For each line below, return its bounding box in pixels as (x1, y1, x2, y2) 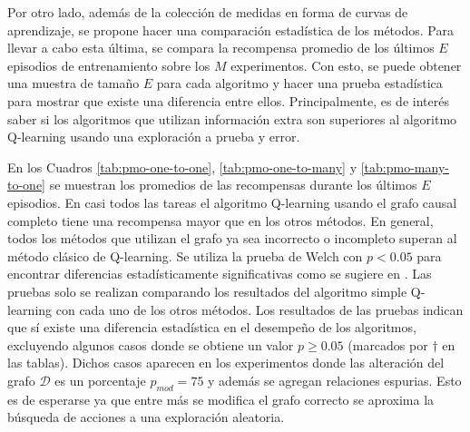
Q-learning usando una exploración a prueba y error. (7, 127, 300, 146)
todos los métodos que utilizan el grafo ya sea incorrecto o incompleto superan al (7, 229, 457, 248)
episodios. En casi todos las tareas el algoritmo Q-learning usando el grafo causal (7, 192, 457, 211)
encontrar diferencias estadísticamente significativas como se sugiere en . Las (7, 264, 432, 283)
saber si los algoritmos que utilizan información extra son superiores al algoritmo (7, 109, 457, 128)
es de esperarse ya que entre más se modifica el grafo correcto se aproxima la (7, 389, 435, 408)
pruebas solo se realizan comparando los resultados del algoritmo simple (7, 281, 407, 300)
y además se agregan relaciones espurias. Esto (208, 370, 462, 389)
